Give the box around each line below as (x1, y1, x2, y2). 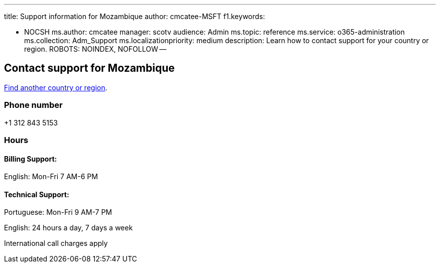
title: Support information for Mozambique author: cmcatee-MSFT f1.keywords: (4, 12, 265, 21)
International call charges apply (4, 239, 108, 248)
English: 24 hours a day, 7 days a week (4, 223, 133, 232)
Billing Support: (4, 154, 57, 163)
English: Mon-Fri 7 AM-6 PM (4, 172, 98, 181)
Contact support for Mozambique (4, 62, 175, 75)
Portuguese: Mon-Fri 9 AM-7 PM (4, 208, 112, 217)
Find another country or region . (4, 83, 107, 92)
